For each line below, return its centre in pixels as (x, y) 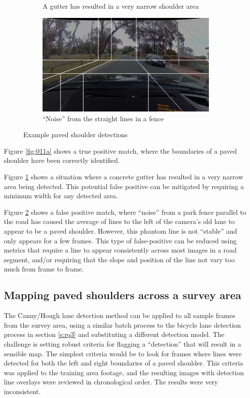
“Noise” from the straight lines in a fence (103, 118)
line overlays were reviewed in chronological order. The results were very (111, 382)
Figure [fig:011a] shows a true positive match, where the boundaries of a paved (120, 151)
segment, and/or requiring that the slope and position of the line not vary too (119, 259)
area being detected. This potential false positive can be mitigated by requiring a (124, 186)
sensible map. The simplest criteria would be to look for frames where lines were (123, 353)
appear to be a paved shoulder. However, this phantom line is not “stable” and (121, 231)
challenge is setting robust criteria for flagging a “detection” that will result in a (123, 343)
